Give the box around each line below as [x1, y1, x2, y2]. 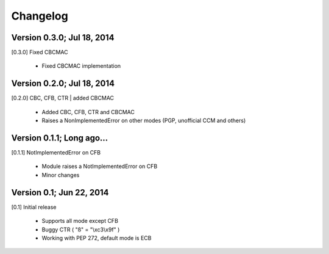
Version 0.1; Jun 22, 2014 [11, 187, 109, 198]
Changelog [11, 9, 68, 23]
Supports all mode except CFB [41, 217, 119, 225]
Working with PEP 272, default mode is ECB [41, 234, 152, 241]
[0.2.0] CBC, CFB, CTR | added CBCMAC [11, 95, 115, 102]
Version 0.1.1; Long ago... [11, 132, 108, 143]
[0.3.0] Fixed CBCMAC [11, 49, 68, 56]
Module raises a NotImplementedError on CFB [41, 162, 158, 170]
